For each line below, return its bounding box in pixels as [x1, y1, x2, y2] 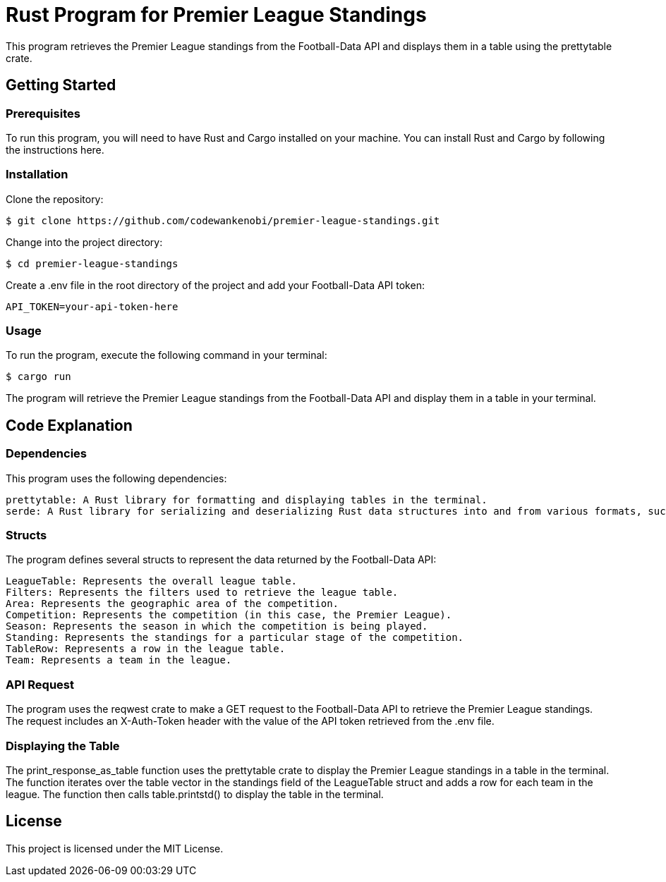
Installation [6, 167, 68, 182]
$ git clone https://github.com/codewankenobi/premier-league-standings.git [6, 214, 440, 226]
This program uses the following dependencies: [6, 472, 227, 484]
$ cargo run [6, 371, 71, 383]
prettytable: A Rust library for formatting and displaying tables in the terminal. [6, 494, 488, 506]
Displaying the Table [6, 738, 120, 753]
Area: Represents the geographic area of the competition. [6, 598, 339, 610]
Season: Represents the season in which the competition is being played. [6, 620, 428, 632]
